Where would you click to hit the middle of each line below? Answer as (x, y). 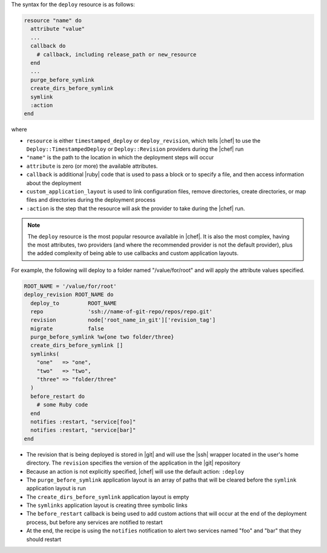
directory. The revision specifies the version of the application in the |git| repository (133, 463)
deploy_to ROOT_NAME (74, 303)
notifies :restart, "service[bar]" (83, 430)
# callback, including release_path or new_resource (117, 54)
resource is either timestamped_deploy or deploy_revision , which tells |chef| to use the (144, 141)
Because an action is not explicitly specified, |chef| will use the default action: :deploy (135, 471)
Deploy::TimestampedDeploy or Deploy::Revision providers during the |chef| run (135, 149)
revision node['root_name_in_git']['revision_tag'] (123, 320)
